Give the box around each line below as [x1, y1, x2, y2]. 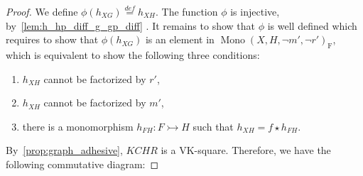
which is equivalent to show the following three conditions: [6, 47, 260, 62]
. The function [156, 4, 218, 18]
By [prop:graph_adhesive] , [6, 143, 123, 158]
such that [193, 119, 234, 133]
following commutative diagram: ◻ [6, 156, 159, 171]
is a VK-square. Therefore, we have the [161, 143, 331, 158]
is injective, [230, 4, 280, 18]
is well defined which [267, 18, 357, 33]
